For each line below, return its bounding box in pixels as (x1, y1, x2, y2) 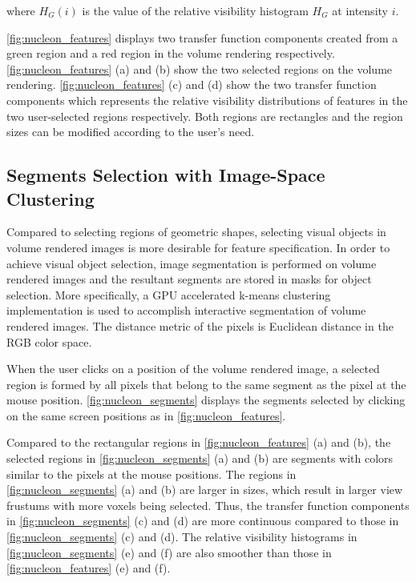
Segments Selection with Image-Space (6, 163, 325, 187)
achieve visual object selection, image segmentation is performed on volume (6, 255, 377, 271)
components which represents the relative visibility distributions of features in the (6, 91, 408, 108)
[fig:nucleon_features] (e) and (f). (6, 560, 171, 576)
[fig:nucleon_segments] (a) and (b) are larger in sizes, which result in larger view (6, 481, 403, 498)
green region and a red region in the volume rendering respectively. (6, 45, 335, 62)
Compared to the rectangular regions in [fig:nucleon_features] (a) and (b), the (6, 434, 391, 451)
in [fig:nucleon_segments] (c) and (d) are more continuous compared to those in (6, 512, 399, 529)
